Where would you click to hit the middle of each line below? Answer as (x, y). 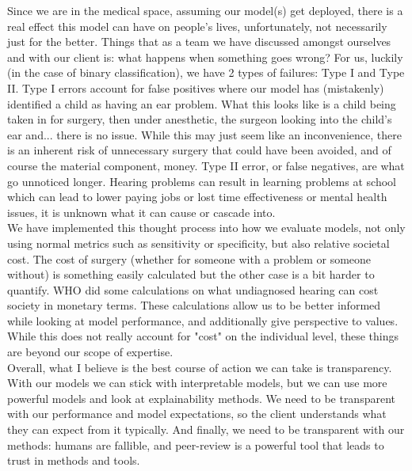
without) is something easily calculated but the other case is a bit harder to (191, 274)
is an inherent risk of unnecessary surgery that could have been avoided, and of (199, 150)
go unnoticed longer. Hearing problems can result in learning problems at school (202, 181)
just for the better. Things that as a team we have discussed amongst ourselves (199, 42)
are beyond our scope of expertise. (90, 352)
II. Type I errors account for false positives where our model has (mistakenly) (196, 87)
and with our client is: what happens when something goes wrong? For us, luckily (205, 57)
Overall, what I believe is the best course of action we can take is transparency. (200, 367)
